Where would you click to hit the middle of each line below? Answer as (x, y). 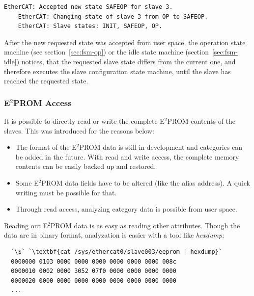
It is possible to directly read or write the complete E (84, 121)
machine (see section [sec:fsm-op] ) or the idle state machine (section (106, 52)
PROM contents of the (201, 121)
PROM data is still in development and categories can (161, 147)
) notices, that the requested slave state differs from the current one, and (126, 61)
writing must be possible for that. (66, 192)
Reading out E (26, 225)
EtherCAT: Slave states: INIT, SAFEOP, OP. (90, 26)
